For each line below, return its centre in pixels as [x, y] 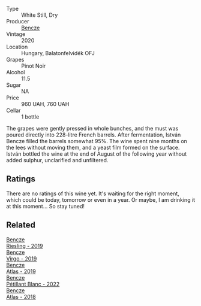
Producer [18, 21]
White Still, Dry [40, 15]
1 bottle [30, 117]
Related [21, 225]
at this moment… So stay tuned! [46, 206]
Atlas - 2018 [21, 296]
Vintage [16, 34]
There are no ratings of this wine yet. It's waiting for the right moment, [93, 193]
